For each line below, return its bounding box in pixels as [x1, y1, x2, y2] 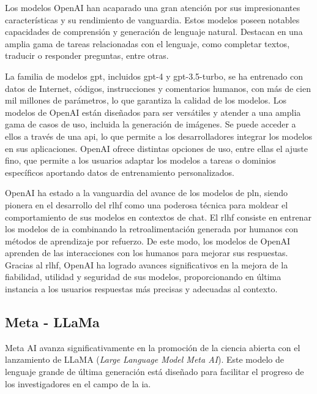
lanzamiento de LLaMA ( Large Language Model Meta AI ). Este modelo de [5, 353, 284, 366]
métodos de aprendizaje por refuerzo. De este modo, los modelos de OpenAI [5, 234, 291, 247]
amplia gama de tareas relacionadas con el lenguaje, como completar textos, [5, 37, 290, 50]
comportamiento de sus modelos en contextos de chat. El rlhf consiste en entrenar [5, 210, 311, 223]
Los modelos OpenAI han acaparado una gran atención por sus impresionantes [5, 1, 300, 13]
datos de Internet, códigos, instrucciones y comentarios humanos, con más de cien [5, 81, 311, 94]
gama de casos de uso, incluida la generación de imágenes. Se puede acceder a [5, 118, 296, 131]
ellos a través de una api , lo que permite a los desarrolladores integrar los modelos [5, 129, 313, 142]
